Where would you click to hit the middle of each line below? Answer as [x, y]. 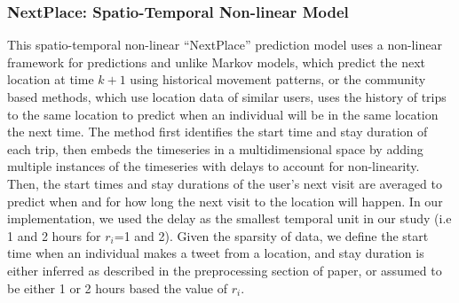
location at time [51, 79]
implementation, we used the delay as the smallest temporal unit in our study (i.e [229, 218]
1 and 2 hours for [54, 235]
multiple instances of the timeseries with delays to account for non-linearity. [214, 166]
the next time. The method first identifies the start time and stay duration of [218, 132]
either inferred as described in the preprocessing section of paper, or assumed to [225, 270]
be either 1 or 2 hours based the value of [117, 287]
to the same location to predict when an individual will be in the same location [223, 114]
